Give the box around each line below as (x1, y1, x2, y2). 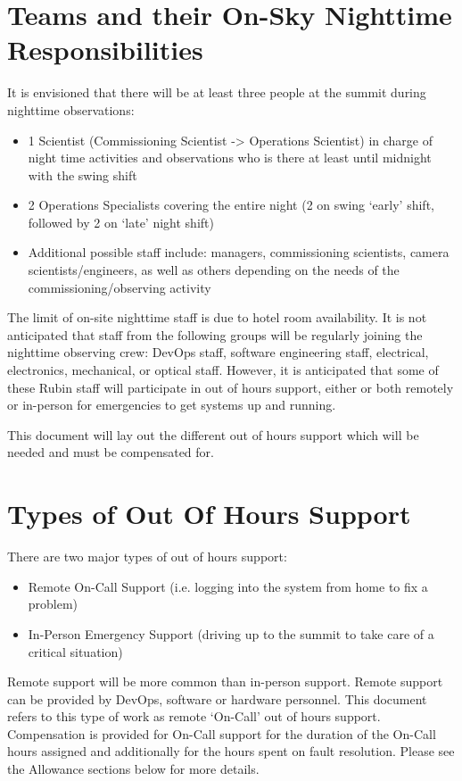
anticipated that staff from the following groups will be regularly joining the (7, 325, 423, 344)
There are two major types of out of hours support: (7, 547, 287, 566)
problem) (28, 594, 78, 613)
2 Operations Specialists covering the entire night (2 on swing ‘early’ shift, (28, 195, 434, 214)
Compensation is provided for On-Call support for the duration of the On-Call (7, 724, 436, 743)
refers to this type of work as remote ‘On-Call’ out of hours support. (7, 707, 381, 726)
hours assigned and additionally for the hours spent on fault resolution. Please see (7, 742, 455, 760)
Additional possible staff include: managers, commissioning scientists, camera (28, 243, 450, 262)
